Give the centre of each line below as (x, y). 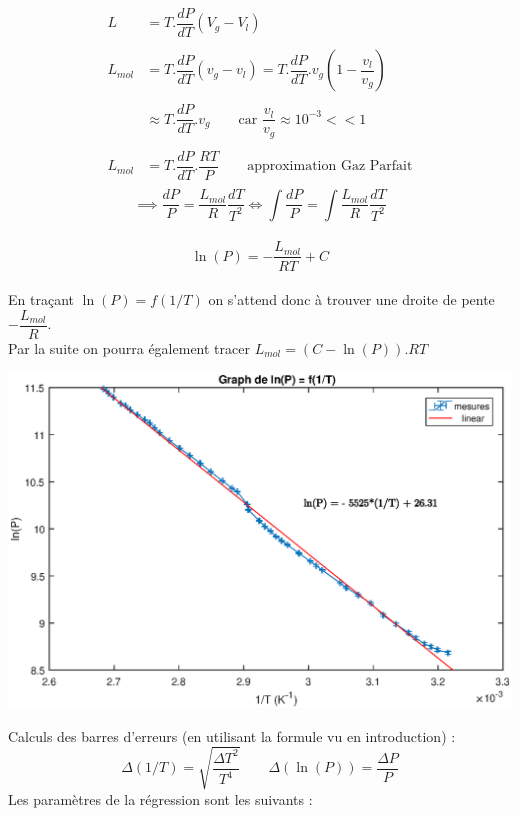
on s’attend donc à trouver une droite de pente (351, 299)
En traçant (41, 299)
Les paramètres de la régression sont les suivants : (160, 798)
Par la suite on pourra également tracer (129, 347)
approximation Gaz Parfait (330, 166)
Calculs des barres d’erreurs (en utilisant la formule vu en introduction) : (232, 735)
